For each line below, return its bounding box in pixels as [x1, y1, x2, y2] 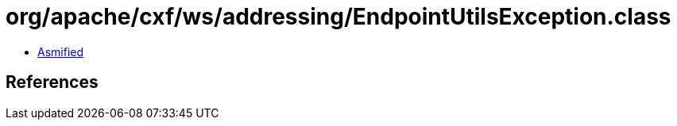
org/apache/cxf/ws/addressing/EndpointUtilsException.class [6, 3, 671, 30]
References [6, 72, 99, 93]
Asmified [37, 44, 84, 59]
